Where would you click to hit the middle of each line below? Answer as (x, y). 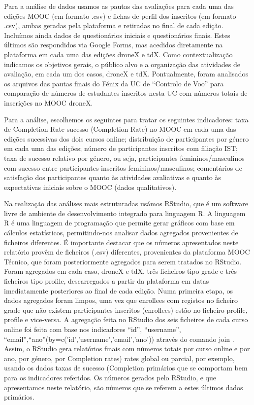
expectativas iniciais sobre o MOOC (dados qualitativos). (90, 187)
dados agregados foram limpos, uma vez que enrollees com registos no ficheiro (121, 300)
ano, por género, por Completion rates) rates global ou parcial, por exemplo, (119, 358)
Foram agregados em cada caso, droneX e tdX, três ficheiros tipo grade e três (120, 271)
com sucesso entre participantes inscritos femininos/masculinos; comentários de (123, 167)
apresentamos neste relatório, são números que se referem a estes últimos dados (124, 387)
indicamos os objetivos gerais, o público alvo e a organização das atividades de (122, 64)
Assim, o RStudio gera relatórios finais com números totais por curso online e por (127, 349)
